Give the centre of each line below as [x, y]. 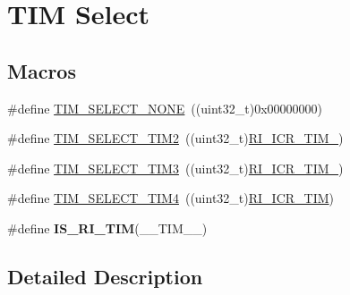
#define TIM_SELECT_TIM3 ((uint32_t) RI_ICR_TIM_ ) [175, 168]
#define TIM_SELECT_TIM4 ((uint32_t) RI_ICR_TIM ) [171, 198]
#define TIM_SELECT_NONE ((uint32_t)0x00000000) [165, 108]
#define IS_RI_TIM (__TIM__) [107, 228]
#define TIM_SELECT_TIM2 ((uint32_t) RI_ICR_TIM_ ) [175, 138]
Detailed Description [105, 276]
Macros [42, 70]
